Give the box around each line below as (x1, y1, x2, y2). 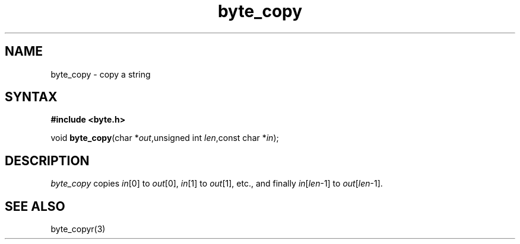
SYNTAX (5, 89, 58, 105)
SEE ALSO (5, 198, 65, 214)
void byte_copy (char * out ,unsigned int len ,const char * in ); (50, 133, 279, 143)
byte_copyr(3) (50, 224, 106, 235)
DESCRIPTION (5, 153, 90, 168)
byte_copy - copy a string (50, 69, 151, 79)
